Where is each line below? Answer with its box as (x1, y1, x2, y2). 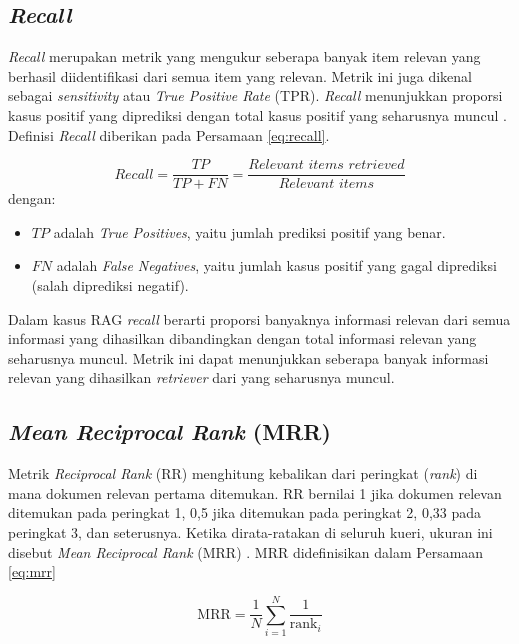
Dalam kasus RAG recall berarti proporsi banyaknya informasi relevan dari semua (8, 308, 511, 329)
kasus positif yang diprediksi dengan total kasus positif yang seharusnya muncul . (8, 104, 508, 125)
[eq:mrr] (8, 561, 56, 582)
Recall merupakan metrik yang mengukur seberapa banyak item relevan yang (8, 46, 481, 67)
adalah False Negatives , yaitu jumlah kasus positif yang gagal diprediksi (56, 255, 497, 276)
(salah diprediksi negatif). (31, 275, 189, 296)
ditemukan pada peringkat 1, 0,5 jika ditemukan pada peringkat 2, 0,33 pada (8, 502, 482, 523)
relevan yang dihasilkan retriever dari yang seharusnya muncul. (8, 367, 395, 388)
